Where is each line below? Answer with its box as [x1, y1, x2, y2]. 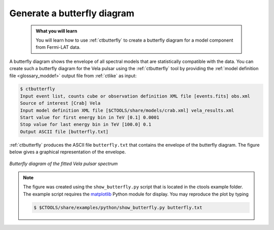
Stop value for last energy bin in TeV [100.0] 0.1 [20, 122, 152, 127]
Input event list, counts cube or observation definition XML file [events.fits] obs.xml [20, 93, 251, 99]
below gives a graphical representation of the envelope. [9, 149, 126, 155]
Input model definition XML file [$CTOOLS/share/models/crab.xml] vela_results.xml [20, 107, 234, 113]
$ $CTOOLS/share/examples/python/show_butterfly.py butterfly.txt [33, 205, 202, 210]
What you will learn [36, 28, 78, 34]
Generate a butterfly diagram [9, 8, 134, 19]
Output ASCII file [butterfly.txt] [20, 128, 109, 135]
